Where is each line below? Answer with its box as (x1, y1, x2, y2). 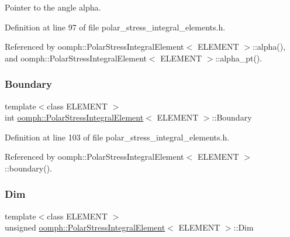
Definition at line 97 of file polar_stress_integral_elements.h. (5, 20, 226, 33)
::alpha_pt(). (215, 51, 263, 64)
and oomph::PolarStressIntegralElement (5, 51, 147, 64)
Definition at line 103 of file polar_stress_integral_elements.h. (5, 130, 230, 143)
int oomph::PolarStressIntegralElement (5, 111, 144, 123)
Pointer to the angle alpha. (5, 1, 101, 13)
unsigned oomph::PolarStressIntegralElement (5, 221, 165, 233)
